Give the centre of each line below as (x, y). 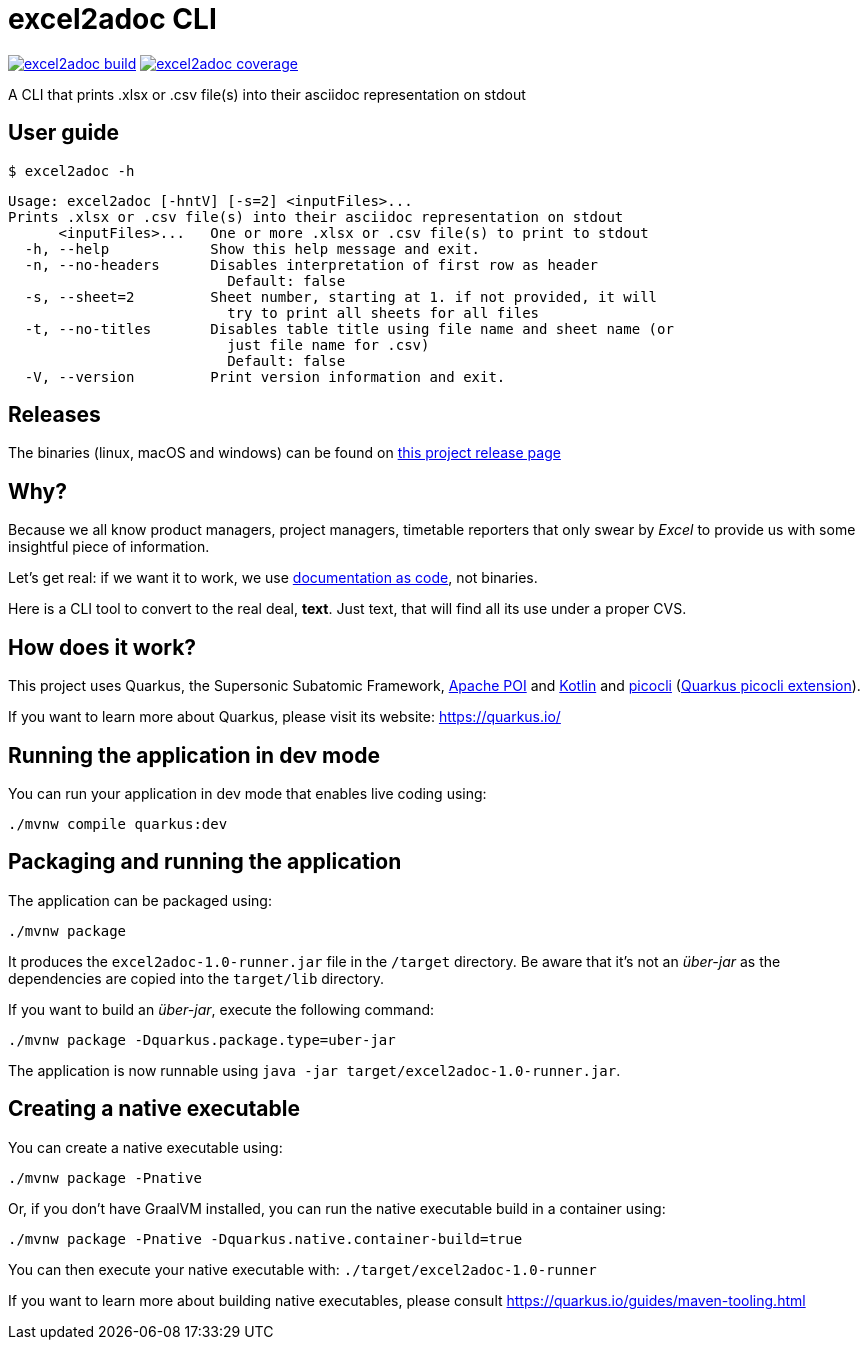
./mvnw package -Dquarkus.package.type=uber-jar (202, 1039)
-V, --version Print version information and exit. (265, 376)
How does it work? (102, 647)
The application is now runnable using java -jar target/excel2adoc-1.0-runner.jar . (314, 1070)
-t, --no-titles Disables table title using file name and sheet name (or (349, 328)
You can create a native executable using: (145, 1147)
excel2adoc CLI (112, 19)
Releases (54, 415)
